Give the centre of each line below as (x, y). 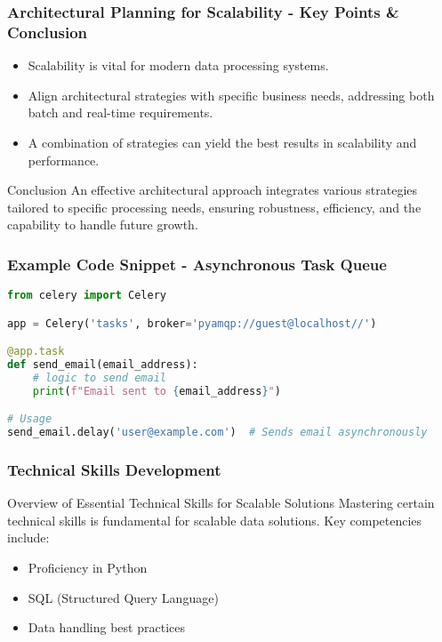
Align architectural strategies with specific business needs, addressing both (231, 95)
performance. (64, 160)
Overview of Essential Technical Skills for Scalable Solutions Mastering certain (221, 503)
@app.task (36, 352)
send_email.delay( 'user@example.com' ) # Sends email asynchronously (217, 433)
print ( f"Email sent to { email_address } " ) (157, 391)
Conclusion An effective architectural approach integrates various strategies (213, 190)
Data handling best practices (106, 627)
